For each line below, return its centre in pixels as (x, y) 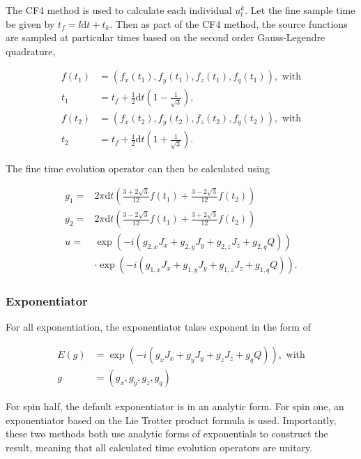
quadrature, (31, 51)
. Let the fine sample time (300, 10)
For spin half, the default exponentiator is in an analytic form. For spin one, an (175, 406)
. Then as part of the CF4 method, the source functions (229, 23)
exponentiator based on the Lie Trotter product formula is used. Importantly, (171, 420)
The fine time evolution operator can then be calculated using (138, 168)
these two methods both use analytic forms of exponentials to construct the (167, 434)
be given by (30, 23)
